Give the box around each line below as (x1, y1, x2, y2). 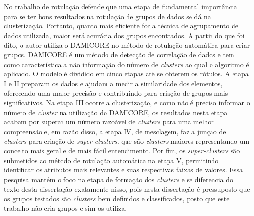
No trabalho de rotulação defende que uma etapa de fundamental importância (4, 1, 237, 11)
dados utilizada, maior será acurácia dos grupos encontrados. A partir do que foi (4, 30, 245, 40)
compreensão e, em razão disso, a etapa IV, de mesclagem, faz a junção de (4, 126, 226, 136)
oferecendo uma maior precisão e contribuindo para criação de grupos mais (4, 88, 228, 98)
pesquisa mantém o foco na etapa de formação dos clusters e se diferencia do (4, 174, 233, 184)
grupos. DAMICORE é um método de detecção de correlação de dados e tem (4, 49, 234, 59)
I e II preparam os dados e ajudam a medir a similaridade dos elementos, (4, 78, 223, 88)
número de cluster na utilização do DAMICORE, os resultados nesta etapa (4, 107, 228, 117)
